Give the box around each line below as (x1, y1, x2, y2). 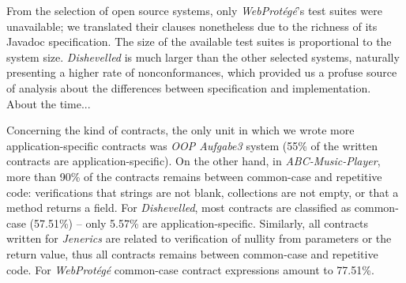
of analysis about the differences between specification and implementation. (6, 79, 371, 96)
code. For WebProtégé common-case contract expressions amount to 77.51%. (6, 261, 374, 277)
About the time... (6, 95, 91, 111)
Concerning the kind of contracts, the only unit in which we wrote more (6, 122, 355, 138)
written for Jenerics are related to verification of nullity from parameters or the (6, 230, 392, 247)
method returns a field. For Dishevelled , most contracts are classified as (6, 199, 351, 216)
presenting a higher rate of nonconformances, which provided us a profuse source (6, 64, 397, 81)
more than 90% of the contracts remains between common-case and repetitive (6, 168, 382, 184)
